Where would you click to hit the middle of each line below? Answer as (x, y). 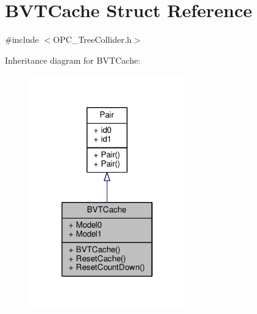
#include (22, 39)
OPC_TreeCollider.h (92, 39)
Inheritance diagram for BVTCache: (73, 60)
